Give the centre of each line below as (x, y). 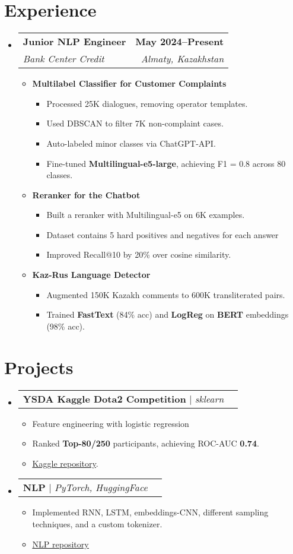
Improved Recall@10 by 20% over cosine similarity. (139, 254)
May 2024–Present (180, 42)
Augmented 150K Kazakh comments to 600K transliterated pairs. (166, 294)
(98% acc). (66, 326)
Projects (39, 367)
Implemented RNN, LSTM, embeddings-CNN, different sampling (150, 512)
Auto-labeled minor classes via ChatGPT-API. (131, 143)
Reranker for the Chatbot (86, 194)
